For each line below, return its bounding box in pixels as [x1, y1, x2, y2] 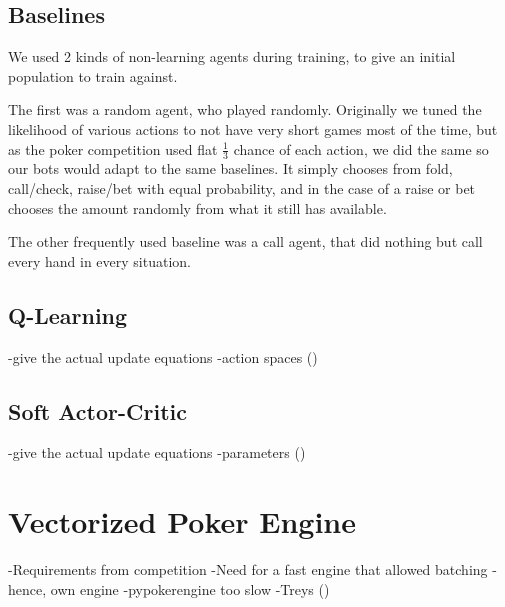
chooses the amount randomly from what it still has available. [8, 197, 387, 218]
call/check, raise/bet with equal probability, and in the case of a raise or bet [8, 178, 476, 198]
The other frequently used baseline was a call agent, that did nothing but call [8, 231, 483, 252]
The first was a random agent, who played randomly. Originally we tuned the [8, 99, 482, 120]
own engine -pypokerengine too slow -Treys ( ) [50, 578, 330, 599]
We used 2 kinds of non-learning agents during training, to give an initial [8, 46, 456, 67]
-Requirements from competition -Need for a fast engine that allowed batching [8, 559, 488, 580]
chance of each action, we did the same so [233, 138, 489, 159]
